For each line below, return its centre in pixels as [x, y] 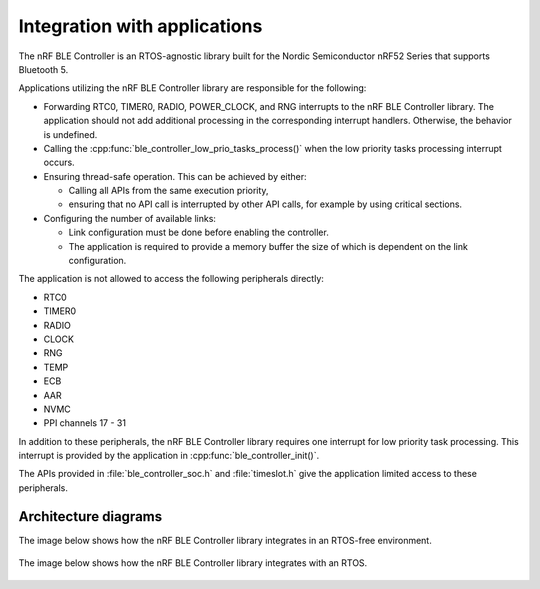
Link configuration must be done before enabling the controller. [198, 232]
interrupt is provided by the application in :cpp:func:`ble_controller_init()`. [169, 456]
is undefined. [70, 134]
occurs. [59, 162]
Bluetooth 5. [43, 69]
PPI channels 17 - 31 [85, 423]
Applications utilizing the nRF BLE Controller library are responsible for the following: [192, 88]
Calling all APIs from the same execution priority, [168, 191]
